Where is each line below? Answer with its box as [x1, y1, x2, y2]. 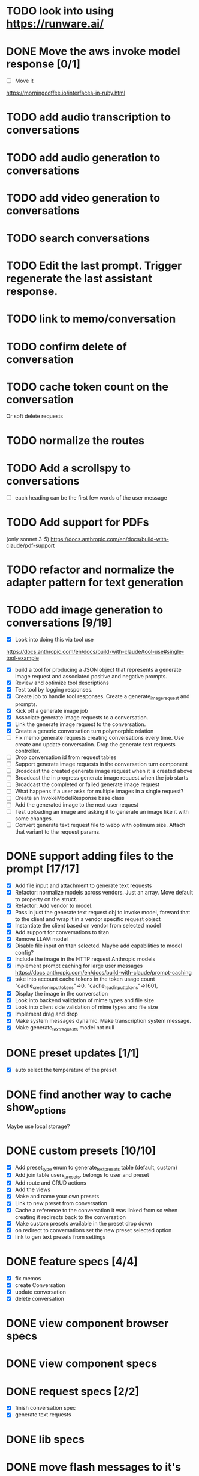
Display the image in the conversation [14, 990, 108, 997]
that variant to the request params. [14, 828, 101, 835]
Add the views [14, 1186, 51, 1193]
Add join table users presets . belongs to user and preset [14, 1171, 149, 1180]
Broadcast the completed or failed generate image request [14, 781, 160, 788]
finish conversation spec [14, 1404, 76, 1412]
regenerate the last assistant [6, 272, 153, 285]
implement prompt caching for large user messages [14, 962, 143, 970]
